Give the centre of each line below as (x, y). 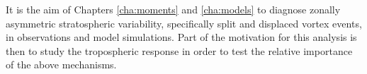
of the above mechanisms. (61, 64)
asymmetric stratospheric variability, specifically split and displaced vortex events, (184, 23)
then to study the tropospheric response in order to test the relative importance (179, 50)
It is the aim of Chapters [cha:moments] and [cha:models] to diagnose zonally (173, 9)
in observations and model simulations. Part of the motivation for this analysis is (181, 37)
